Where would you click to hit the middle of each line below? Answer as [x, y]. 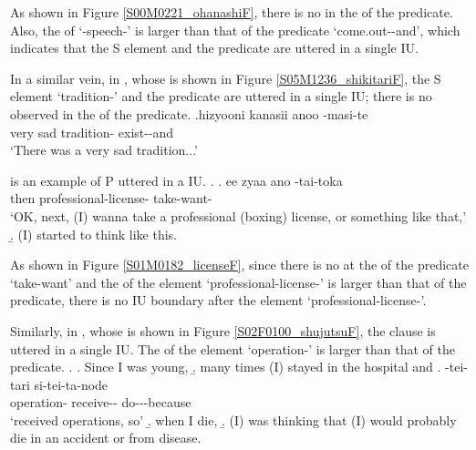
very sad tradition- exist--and [92, 132]
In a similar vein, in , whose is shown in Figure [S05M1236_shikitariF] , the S [226, 78]
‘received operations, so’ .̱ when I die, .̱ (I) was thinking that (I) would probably [233, 419]
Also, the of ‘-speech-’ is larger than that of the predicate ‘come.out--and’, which [235, 30]
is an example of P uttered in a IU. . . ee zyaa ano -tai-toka [176, 180]
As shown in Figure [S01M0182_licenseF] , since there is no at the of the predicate [239, 265]
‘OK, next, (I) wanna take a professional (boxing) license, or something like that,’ [238, 215]
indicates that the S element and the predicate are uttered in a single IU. [214, 48]
